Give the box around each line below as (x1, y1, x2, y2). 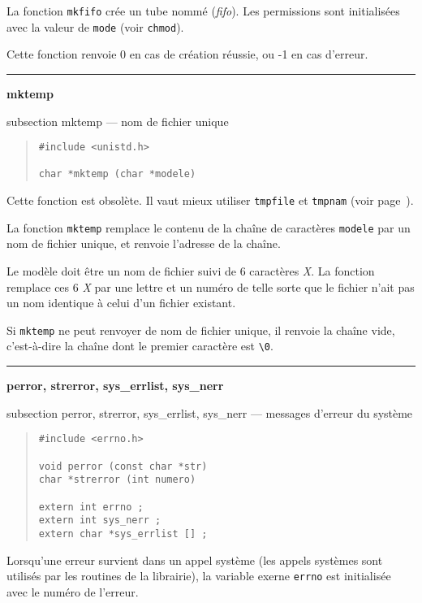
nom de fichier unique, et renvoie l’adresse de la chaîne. (6, 235, 281, 252)
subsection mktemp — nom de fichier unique (6, 112, 229, 129)
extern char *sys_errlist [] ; (38, 527, 208, 540)
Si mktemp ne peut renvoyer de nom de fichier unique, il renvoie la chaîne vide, (6, 321, 395, 338)
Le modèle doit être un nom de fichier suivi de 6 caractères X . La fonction (6, 262, 375, 279)
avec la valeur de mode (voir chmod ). (6, 18, 184, 35)
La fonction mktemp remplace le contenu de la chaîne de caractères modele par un (6, 219, 411, 236)
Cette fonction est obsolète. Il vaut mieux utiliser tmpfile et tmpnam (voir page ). (6, 192, 414, 209)
